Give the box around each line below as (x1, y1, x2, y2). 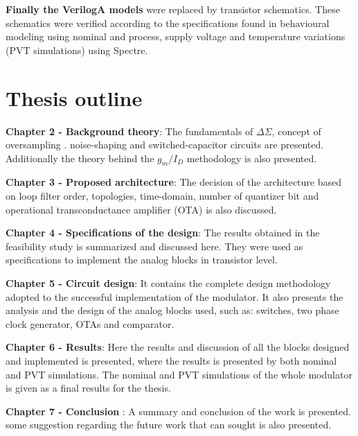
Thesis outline (6, 83, 143, 112)
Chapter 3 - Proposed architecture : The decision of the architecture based (6, 175, 341, 189)
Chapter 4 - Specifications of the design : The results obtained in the (6, 225, 320, 240)
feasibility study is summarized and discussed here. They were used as (6, 238, 303, 253)
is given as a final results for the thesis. (6, 381, 171, 395)
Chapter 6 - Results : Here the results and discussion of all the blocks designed (6, 340, 350, 354)
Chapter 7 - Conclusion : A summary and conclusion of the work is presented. (6, 403, 351, 418)
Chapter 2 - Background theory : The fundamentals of (6, 123, 253, 138)
